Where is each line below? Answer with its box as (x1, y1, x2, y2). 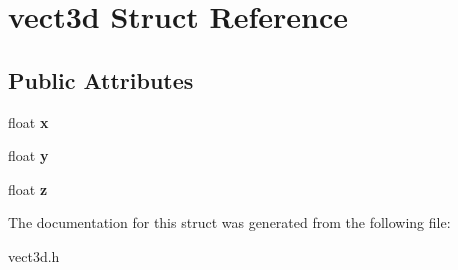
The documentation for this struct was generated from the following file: (8, 212, 451, 233)
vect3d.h (8, 245, 60, 266)
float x (8, 111, 49, 132)
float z (8, 178, 48, 199)
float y (8, 145, 49, 166)
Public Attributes (8, 64, 194, 95)
